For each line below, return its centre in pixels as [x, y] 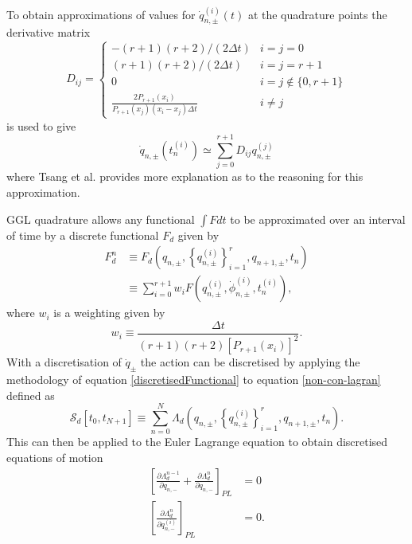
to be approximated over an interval [318, 219]
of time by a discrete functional [83, 235]
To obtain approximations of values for [101, 14]
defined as [31, 395]
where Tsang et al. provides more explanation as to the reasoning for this [185, 176]
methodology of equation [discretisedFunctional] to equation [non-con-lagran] [194, 379]
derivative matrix [49, 32]
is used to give [41, 125]
